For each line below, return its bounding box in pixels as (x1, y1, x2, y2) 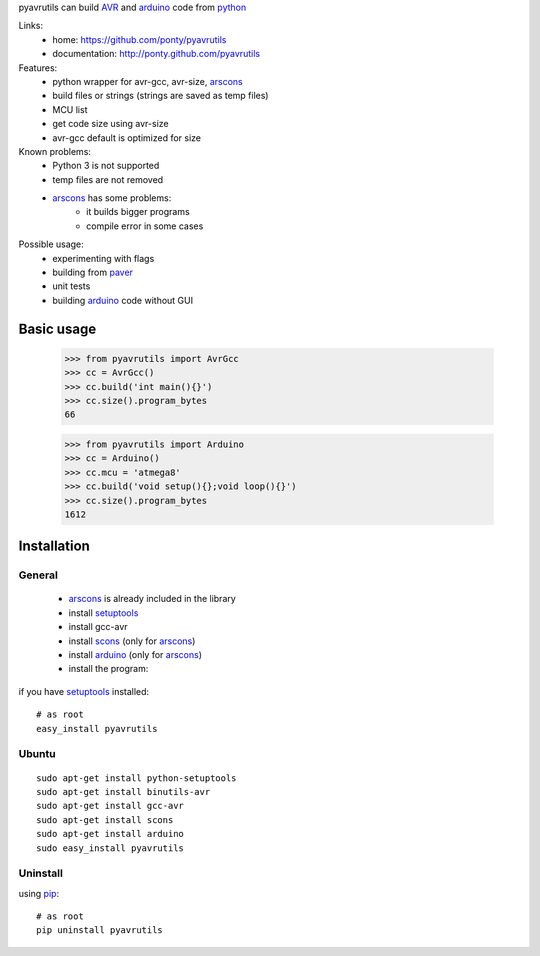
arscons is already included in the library (68, 593, 237, 605)
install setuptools (68, 606, 139, 619)
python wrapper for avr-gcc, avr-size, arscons (52, 75, 244, 87)
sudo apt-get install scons (36, 814, 174, 825)
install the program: (68, 663, 149, 675)
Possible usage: (18, 238, 84, 250)
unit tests (52, 280, 91, 292)
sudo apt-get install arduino (36, 828, 185, 840)
